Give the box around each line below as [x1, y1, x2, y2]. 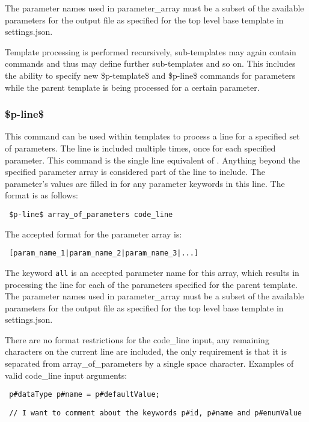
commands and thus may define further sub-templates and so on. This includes [5, 57, 296, 70]
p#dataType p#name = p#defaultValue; [9, 390, 160, 399]
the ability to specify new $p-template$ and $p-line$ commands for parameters [5, 69, 296, 81]
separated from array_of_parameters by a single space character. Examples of [5, 357, 294, 370]
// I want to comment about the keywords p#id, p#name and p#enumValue [9, 408, 302, 417]
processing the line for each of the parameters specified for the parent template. [5, 278, 298, 290]
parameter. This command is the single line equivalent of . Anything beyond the [5, 153, 301, 166]
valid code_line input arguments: [5, 368, 127, 381]
